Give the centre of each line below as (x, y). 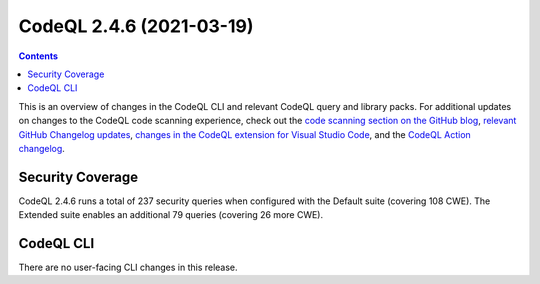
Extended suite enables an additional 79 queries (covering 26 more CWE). (171, 215)
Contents (38, 56)
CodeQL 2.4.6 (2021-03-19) (136, 26)
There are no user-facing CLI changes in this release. (128, 267)
